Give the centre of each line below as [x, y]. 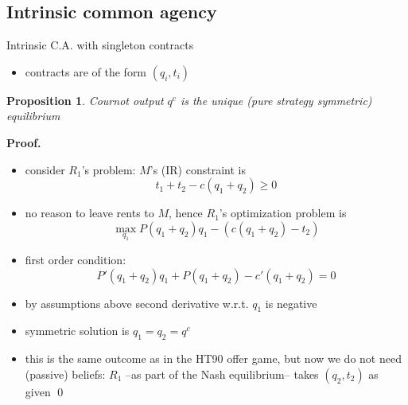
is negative [291, 303]
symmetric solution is [77, 331]
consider [45, 169]
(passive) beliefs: [65, 374]
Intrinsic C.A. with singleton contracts [100, 45]
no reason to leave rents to [89, 213]
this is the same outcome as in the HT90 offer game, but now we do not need [213, 358]
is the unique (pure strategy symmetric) [276, 100]
